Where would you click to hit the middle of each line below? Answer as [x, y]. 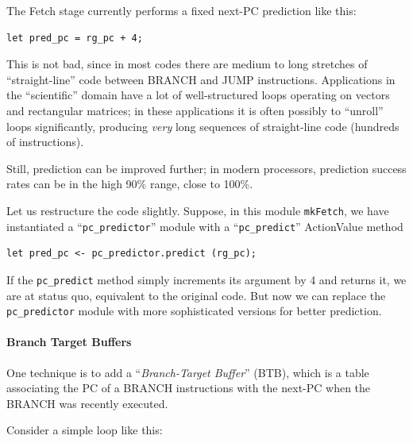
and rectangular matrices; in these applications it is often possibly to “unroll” [195, 110]
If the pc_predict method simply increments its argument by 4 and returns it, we [206, 279]
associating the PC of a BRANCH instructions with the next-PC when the [189, 388]
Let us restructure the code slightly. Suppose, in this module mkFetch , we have [198, 210]
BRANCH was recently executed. [87, 403]
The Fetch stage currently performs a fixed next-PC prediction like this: [181, 10]
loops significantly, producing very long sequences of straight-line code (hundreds [203, 126]
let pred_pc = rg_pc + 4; [75, 38]
